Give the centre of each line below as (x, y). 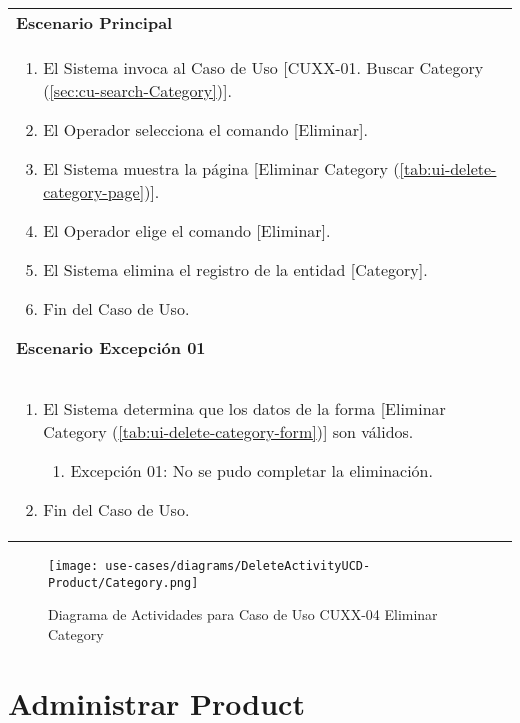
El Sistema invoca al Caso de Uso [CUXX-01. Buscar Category (263, 67)
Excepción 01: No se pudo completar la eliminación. (251, 470)
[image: (73, 566)
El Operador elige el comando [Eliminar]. (187, 230)
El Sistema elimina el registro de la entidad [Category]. (235, 269)
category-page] (94, 191)
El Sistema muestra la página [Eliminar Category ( (221, 168)
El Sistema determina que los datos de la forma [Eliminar (244, 408)
